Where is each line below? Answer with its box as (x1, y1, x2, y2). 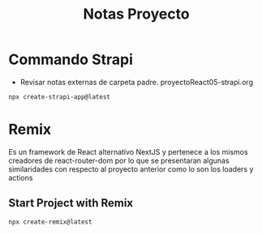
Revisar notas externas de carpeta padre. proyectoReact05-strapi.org (19, 77, 254, 87)
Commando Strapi (8, 50, 134, 69)
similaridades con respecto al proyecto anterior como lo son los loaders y (8, 164, 254, 174)
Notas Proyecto (83, 5, 190, 23)
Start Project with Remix (8, 196, 134, 211)
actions (8, 172, 33, 182)
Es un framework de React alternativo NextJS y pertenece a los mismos (8, 147, 249, 156)
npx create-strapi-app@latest (8, 92, 111, 101)
